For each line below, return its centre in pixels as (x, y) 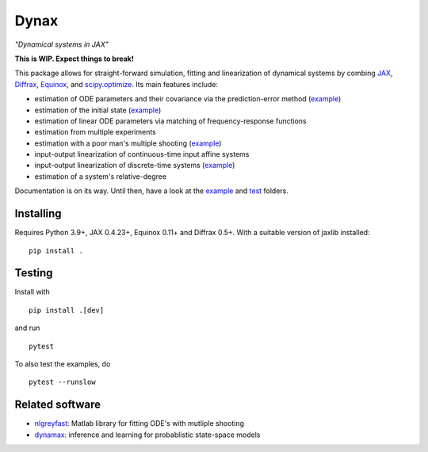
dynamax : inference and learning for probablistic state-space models (147, 435)
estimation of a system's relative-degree (100, 176)
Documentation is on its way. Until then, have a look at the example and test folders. (152, 191)
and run (27, 328)
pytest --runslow (62, 382)
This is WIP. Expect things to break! (74, 59)
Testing (34, 273)
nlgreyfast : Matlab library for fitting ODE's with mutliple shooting (139, 424)
